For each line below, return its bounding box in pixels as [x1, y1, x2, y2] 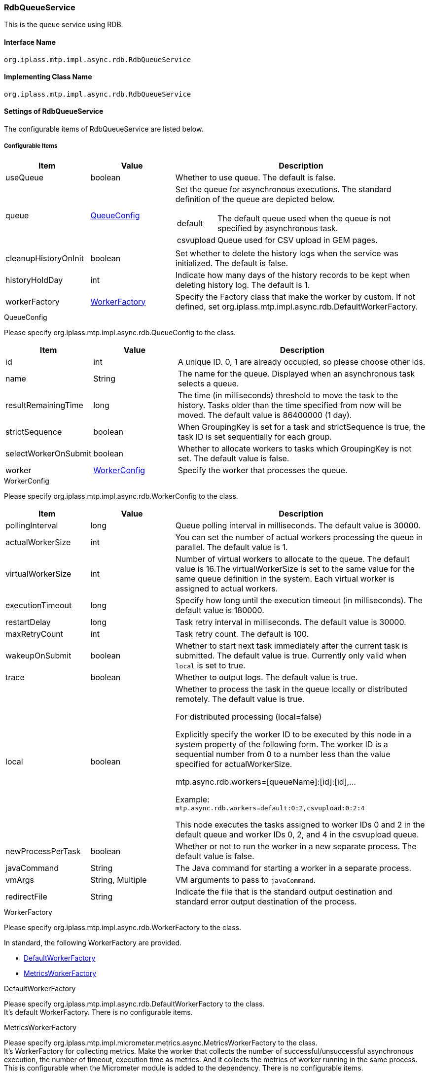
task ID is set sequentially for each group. [178, 431, 332, 442]
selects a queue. [178, 378, 239, 388]
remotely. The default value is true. [175, 694, 305, 704]
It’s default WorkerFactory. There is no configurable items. [4, 1007, 193, 1016]
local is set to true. [175, 660, 246, 670]
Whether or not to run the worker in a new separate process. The [175, 841, 417, 851]
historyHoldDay [5, 275, 63, 285]
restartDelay [5, 617, 51, 627]
